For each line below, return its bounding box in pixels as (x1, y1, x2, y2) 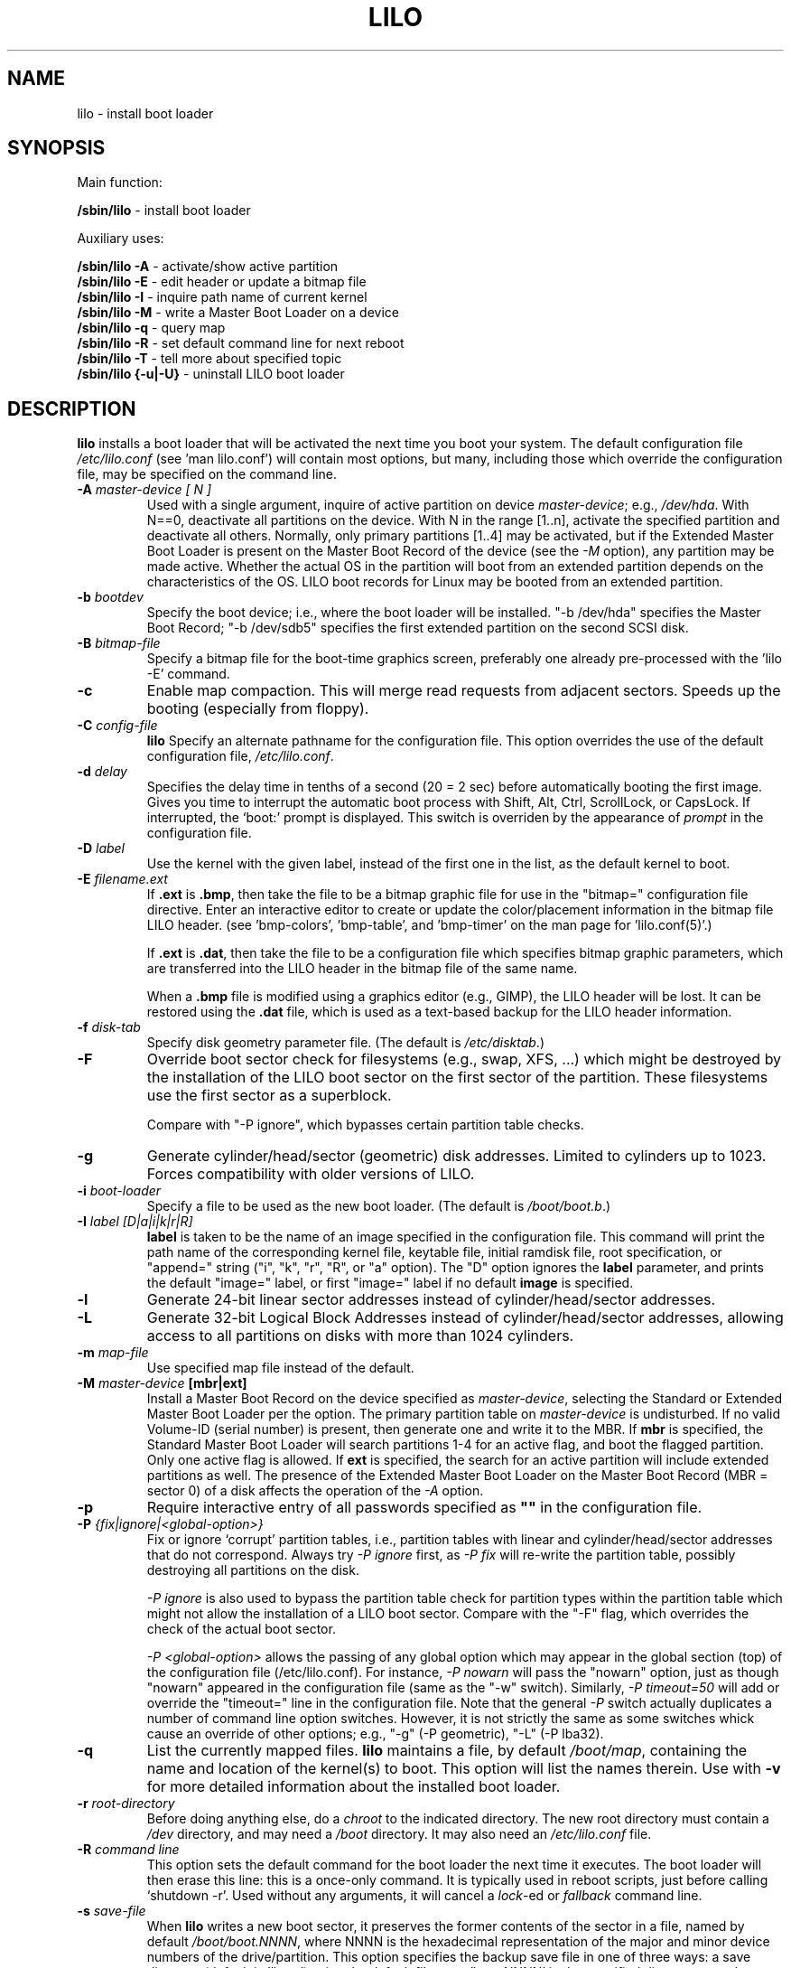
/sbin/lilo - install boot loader (77, 202, 251, 219)
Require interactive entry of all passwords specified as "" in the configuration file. (146, 1498, 703, 1517)
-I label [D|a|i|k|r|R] (77, 1214, 193, 1230)
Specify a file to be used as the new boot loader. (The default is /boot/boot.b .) (146, 1198, 611, 1214)
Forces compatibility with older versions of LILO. (146, 1165, 475, 1184)
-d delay (77, 764, 127, 780)
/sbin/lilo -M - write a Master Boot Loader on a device (77, 305, 399, 321)
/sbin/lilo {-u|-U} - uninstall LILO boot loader (77, 366, 345, 382)
